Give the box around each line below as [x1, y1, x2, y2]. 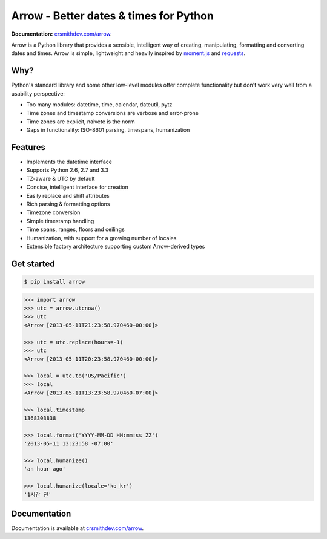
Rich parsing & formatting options [26, 200, 110, 208]
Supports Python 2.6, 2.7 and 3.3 [26, 166, 109, 174]
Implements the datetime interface [26, 158, 112, 166]
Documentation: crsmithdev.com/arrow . [11, 30, 112, 38]
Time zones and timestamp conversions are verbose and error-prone [26, 109, 199, 117]
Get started [11, 258, 55, 269]
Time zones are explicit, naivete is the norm [26, 118, 136, 125]
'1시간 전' [24, 491, 51, 498]
